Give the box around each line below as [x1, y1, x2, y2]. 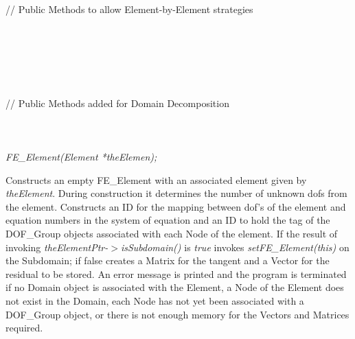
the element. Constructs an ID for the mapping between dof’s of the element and [5, 199, 346, 213]
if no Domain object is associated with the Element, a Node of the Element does [5, 280, 344, 294]
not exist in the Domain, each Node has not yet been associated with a [5, 294, 304, 308]
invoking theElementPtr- [5, 239, 108, 254]
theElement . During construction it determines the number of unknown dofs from [5, 186, 347, 200]
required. [5, 320, 43, 335]
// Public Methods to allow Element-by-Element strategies [5, 1, 253, 16]
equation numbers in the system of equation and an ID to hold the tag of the [5, 213, 330, 227]
